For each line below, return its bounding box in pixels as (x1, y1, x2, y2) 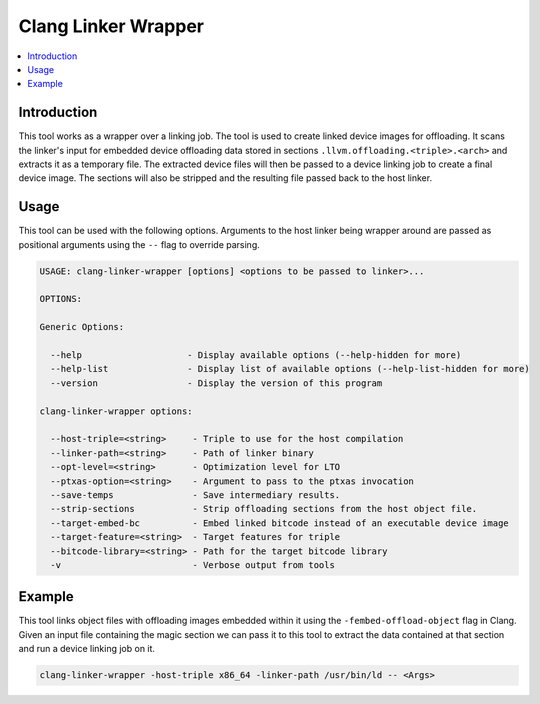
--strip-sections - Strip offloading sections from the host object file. (50, 503, 478, 515)
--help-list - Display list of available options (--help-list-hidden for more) (50, 363, 530, 375)
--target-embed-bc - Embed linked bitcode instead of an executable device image (50, 517, 509, 529)
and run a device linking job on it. (18, 643, 155, 655)
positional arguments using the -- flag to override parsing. (18, 238, 260, 250)
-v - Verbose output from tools (50, 559, 335, 570)
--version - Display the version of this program (50, 377, 383, 389)
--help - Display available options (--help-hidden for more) (50, 350, 462, 361)
